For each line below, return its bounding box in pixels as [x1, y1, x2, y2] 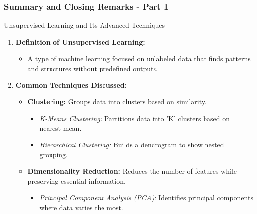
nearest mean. [39, 123, 82, 133]
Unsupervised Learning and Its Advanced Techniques [4, 20, 165, 30]
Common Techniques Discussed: [15, 79, 127, 90]
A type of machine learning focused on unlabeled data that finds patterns [27, 53, 251, 64]
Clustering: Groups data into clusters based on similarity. [27, 96, 206, 107]
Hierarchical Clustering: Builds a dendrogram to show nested [39, 139, 224, 149]
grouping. [39, 149, 68, 159]
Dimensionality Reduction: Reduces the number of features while [27, 166, 237, 176]
